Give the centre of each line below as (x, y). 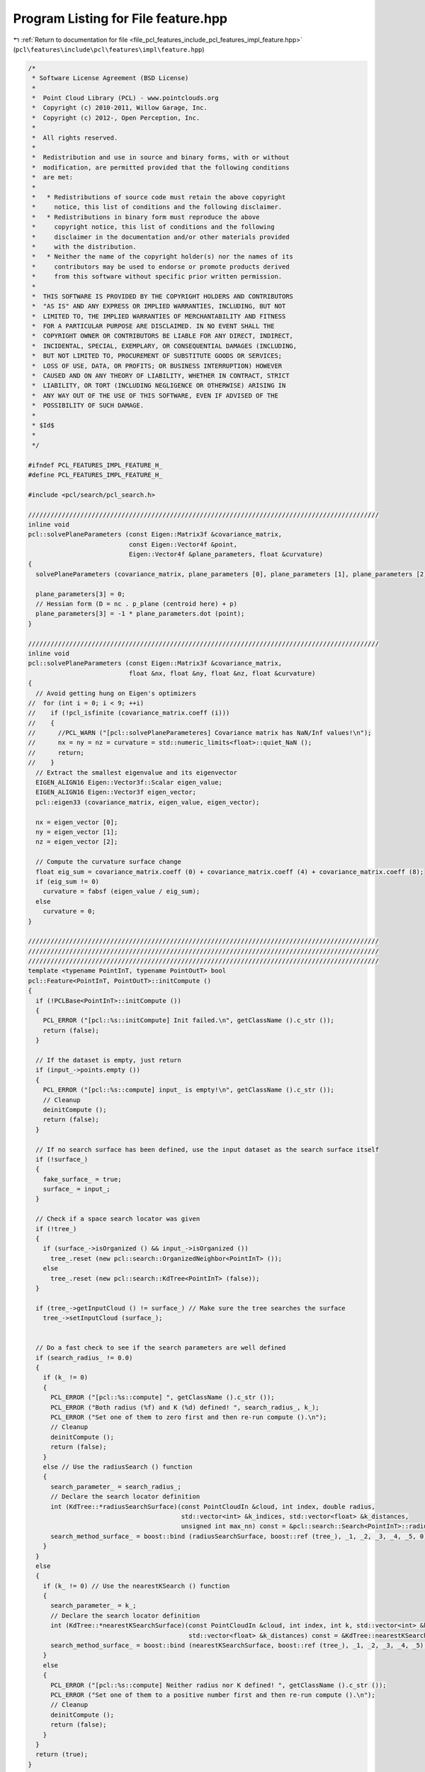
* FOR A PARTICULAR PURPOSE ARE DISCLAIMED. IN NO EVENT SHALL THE (153, 326)
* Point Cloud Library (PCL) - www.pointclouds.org (125, 98)
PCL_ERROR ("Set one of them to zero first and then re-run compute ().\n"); (189, 1417)
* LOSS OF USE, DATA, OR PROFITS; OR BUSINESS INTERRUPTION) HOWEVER (157, 366)
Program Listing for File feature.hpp (120, 18)
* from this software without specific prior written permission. (157, 277)
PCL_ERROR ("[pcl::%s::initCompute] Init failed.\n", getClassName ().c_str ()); (188, 1020)
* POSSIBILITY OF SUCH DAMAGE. (88, 405)
